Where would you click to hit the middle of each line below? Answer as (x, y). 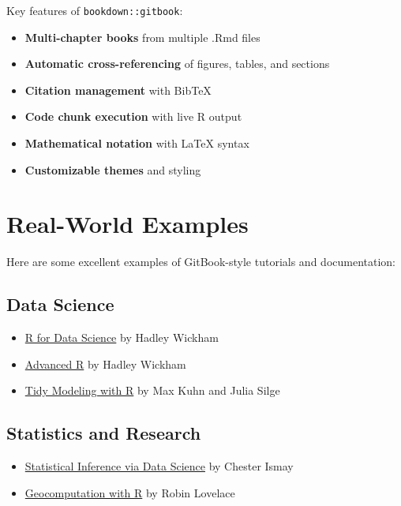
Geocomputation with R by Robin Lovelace (130, 492)
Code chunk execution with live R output (133, 116)
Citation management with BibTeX (118, 90)
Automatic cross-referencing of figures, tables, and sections (177, 64)
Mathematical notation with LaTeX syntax (137, 143)
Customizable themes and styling (113, 169)
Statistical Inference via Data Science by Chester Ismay (159, 466)
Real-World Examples (127, 224)
